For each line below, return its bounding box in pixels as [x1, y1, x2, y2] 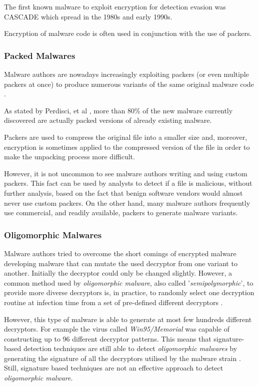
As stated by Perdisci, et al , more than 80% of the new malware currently [4, 105, 233, 115]
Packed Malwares [4, 49, 75, 61]
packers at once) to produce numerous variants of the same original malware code [4, 78, 254, 89]
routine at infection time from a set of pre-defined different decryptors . [4, 297, 223, 307]
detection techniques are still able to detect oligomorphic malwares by [23, 343, 237, 354]
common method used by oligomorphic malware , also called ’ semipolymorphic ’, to [4, 277, 253, 288]
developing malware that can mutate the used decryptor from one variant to [4, 258, 237, 268]
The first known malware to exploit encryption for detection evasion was [4, 1, 226, 11]
